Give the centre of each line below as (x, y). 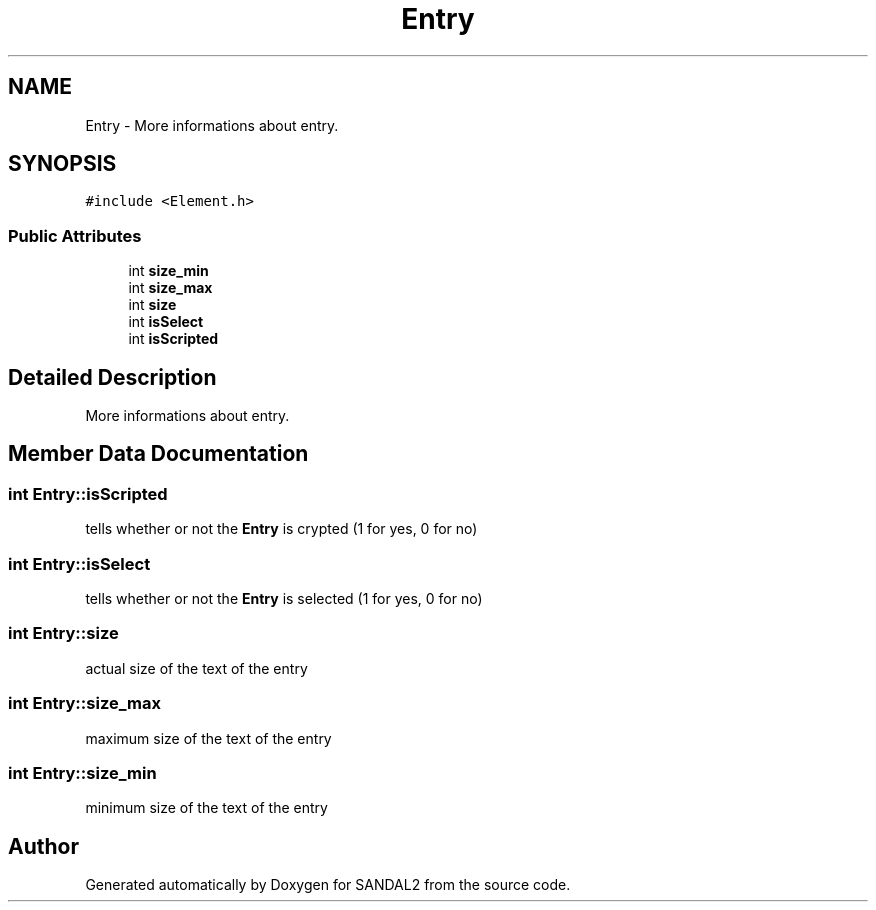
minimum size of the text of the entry (206, 808)
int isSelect (166, 322)
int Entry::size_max (84, 703)
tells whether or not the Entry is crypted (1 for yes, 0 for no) (281, 529)
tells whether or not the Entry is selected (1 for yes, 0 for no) (284, 598)
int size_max (170, 288)
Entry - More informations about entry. (212, 125)
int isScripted (173, 339)
